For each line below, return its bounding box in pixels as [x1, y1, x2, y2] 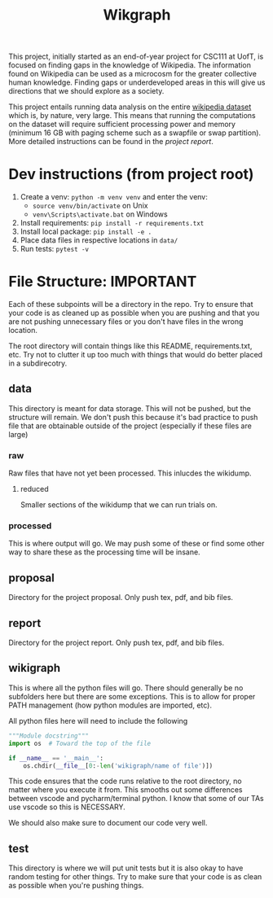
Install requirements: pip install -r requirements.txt [20, 218, 205, 228]
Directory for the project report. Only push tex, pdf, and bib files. [8, 637, 225, 648]
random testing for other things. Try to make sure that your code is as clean [8, 872, 262, 882]
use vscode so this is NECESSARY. [8, 802, 126, 812]
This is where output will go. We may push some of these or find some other [8, 539, 265, 549]
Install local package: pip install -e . [20, 226, 152, 237]
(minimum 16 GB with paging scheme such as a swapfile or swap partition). [8, 128, 262, 138]
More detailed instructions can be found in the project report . [8, 137, 214, 147]
